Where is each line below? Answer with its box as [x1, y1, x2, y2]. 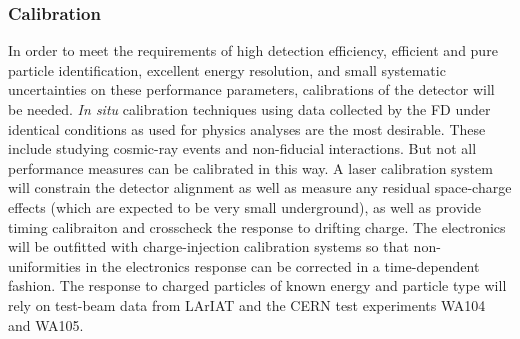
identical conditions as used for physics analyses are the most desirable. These [8, 118, 486, 139]
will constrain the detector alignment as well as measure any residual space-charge [8, 177, 512, 198]
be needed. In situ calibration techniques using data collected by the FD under [8, 99, 491, 119]
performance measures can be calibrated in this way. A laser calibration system [8, 157, 493, 178]
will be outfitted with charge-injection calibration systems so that [8, 236, 409, 257]
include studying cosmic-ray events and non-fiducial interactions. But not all [8, 138, 477, 159]
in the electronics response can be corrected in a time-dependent [85, 255, 480, 276]
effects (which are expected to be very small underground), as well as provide [8, 196, 481, 217]
